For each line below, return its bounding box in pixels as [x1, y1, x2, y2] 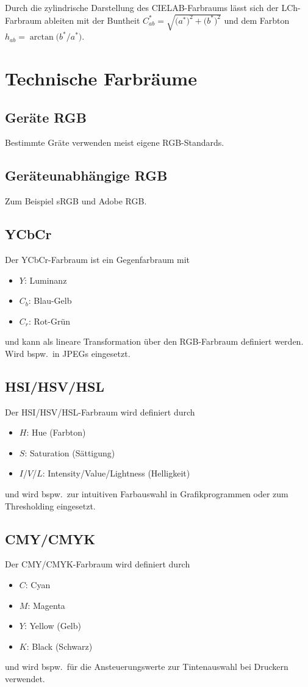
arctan [29, 33, 54, 42]
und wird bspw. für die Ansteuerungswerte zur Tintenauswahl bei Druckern [5, 660, 288, 673]
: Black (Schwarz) [26, 639, 93, 652]
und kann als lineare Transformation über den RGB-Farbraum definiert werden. [5, 335, 304, 348]
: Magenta [27, 599, 65, 611]
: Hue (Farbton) [26, 426, 86, 439]
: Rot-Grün [29, 314, 71, 327]
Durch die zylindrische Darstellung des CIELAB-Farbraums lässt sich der [5, 1, 279, 13]
